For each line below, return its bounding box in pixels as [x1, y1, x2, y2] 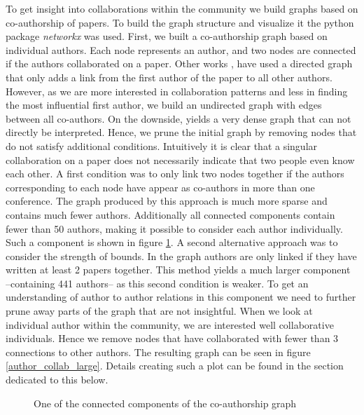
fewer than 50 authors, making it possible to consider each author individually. [6, 221, 343, 236]
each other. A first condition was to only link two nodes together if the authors [6, 166, 344, 181]
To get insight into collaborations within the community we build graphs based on [6, 1, 358, 15]
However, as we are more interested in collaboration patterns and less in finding [6, 83, 348, 98]
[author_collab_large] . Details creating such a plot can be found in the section [6, 358, 344, 373]
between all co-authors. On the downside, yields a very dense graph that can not [6, 111, 351, 125]
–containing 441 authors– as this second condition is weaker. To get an [6, 275, 309, 290]
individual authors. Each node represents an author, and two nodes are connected [6, 42, 356, 57]
